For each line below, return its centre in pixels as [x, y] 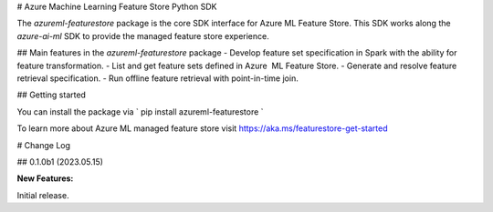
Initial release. [43, 195]
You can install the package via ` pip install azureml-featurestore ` [140, 111]
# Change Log [44, 145]
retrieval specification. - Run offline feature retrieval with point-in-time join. [157, 78]
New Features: [45, 178]
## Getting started [52, 95]
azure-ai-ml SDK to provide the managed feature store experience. [143, 35]
